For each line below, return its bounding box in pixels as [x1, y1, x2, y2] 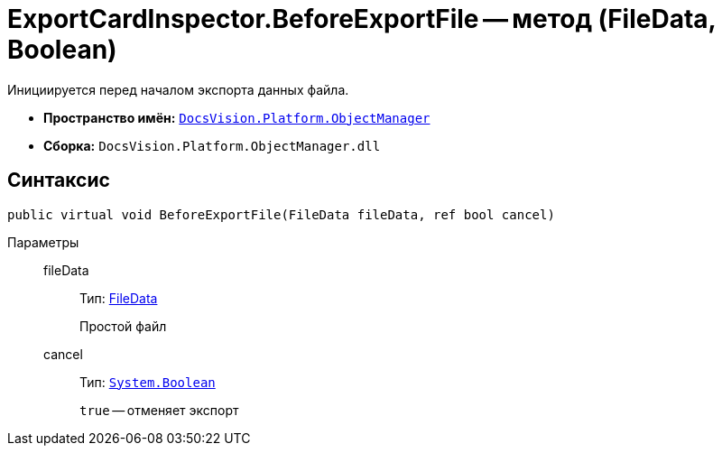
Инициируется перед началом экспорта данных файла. [7, 81, 349, 97]
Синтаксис [7, 169, 110, 192]
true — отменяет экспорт [79, 402, 239, 418]
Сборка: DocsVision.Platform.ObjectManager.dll [43, 137, 381, 153]
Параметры [7, 234, 79, 250]
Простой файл [79, 318, 167, 334]
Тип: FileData [79, 290, 158, 306]
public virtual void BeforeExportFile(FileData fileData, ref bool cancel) [7, 207, 555, 222]
